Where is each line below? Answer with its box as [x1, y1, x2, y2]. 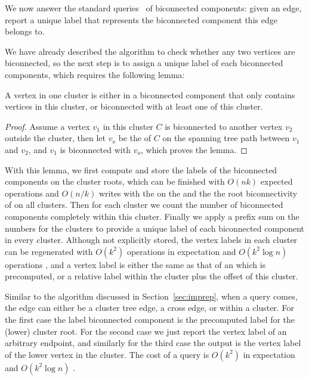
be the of [118, 132, 152, 144]
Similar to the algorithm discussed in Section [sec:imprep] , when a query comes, [5, 289, 298, 302]
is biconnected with [60, 143, 131, 155]
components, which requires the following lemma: [5, 68, 185, 80]
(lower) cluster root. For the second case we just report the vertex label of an [5, 325, 287, 337]
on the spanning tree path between [162, 132, 290, 144]
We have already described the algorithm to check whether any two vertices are [5, 45, 295, 57]
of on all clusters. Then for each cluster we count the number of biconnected [5, 198, 283, 211]
